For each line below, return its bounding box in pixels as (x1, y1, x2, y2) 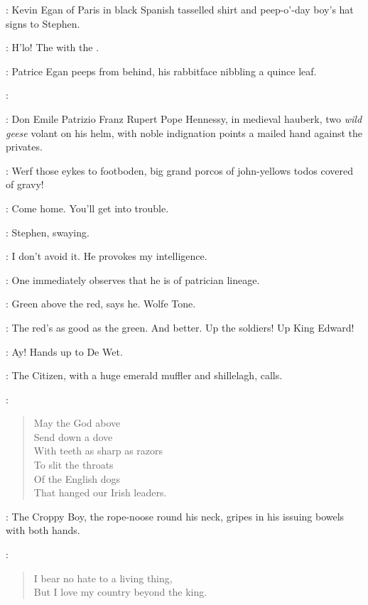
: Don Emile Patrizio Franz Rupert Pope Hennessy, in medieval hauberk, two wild (6, 111, 362, 126)
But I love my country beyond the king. (33, 584, 207, 599)
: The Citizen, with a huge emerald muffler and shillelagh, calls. (6, 368, 283, 383)
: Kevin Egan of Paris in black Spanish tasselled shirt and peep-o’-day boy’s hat (6, 2, 354, 16)
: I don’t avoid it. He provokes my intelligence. (6, 249, 207, 263)
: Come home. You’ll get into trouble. (6, 200, 169, 215)
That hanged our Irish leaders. (33, 485, 167, 500)
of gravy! (6, 177, 44, 192)
